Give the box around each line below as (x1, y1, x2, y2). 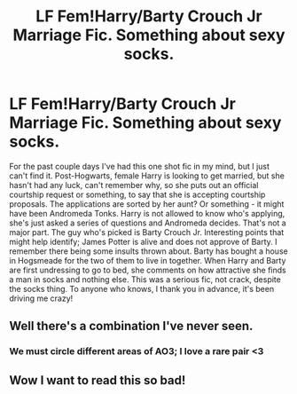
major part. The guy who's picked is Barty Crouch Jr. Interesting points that (9, 226, 285, 237)
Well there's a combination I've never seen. (9, 319, 254, 334)
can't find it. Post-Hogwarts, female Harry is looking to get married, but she (9, 170, 285, 181)
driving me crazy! (9, 293, 74, 303)
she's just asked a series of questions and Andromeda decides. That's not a (9, 217, 286, 228)
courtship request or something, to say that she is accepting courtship (9, 189, 266, 200)
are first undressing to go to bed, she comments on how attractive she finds (9, 264, 286, 275)
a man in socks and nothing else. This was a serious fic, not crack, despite (9, 273, 281, 285)
